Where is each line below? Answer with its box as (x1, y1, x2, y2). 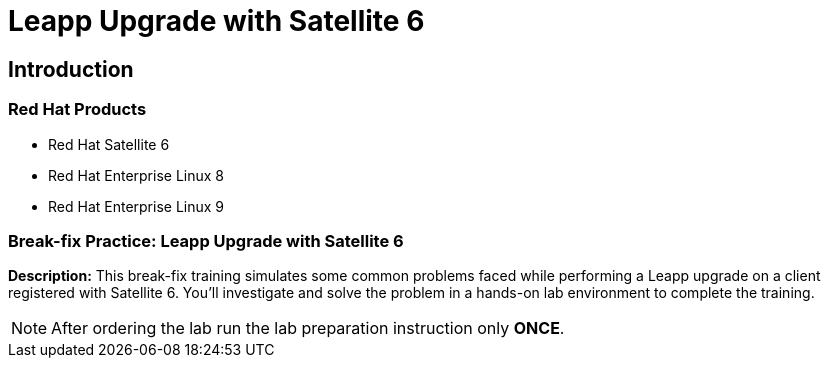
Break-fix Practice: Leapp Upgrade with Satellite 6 (8, 230, 404, 251)
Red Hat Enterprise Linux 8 (48, 166, 224, 184)
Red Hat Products (8, 99, 147, 120)
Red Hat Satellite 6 (48, 135, 170, 153)
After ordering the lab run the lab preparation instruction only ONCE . (51, 318, 565, 339)
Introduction (8, 56, 134, 82)
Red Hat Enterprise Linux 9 (48, 197, 225, 215)
